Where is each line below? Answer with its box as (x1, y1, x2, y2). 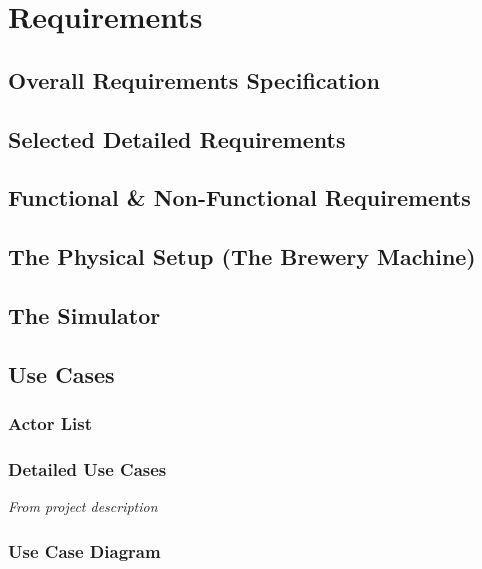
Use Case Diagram (8, 538, 161, 563)
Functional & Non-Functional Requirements (8, 182, 471, 213)
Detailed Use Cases (8, 456, 167, 481)
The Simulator (8, 299, 161, 330)
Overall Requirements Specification (8, 64, 380, 95)
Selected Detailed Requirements (8, 123, 346, 154)
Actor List (8, 410, 93, 435)
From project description (8, 496, 158, 517)
